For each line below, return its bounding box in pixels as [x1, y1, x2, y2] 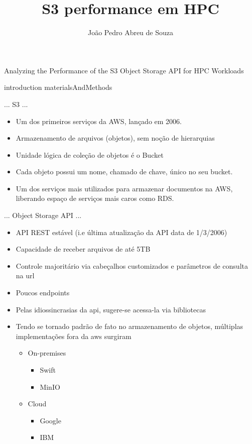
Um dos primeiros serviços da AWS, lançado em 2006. [16, 116, 182, 126]
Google [40, 415, 61, 425]
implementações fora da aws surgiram [16, 330, 132, 341]
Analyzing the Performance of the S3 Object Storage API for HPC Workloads [4, 65, 244, 75]
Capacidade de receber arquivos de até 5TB [16, 244, 151, 254]
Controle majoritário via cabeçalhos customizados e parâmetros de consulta [16, 260, 248, 271]
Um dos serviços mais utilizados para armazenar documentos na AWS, [16, 183, 233, 193]
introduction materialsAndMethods [4, 82, 112, 92]
